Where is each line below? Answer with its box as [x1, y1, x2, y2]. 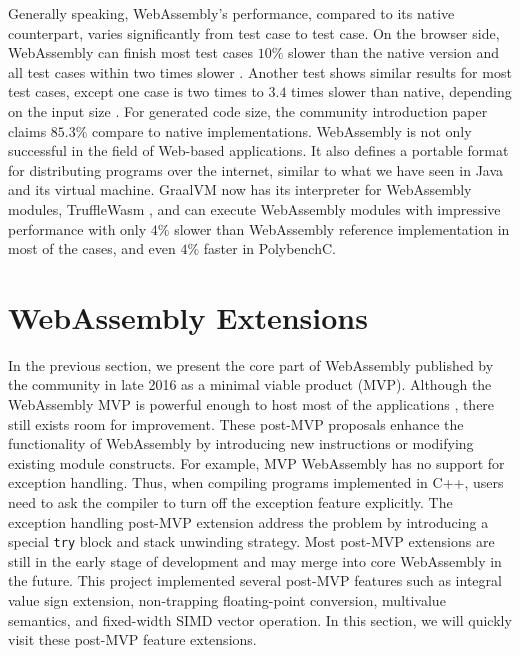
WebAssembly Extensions [8, 296, 368, 337]
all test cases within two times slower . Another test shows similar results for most [8, 61, 512, 82]
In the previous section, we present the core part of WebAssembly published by [8, 354, 494, 375]
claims [8, 120, 47, 141]
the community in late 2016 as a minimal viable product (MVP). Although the [8, 374, 492, 395]
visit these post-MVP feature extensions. [8, 629, 257, 650]
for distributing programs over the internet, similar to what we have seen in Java [8, 159, 504, 180]
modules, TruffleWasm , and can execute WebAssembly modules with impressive [8, 198, 501, 219]
